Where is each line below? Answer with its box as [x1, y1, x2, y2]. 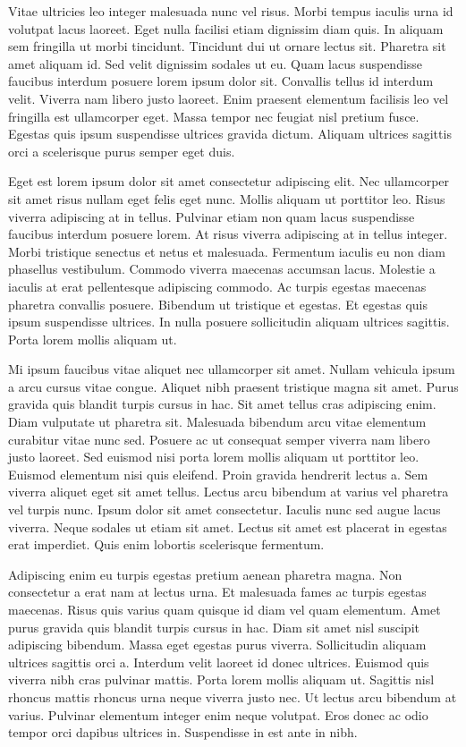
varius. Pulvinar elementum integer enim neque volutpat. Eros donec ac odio [8, 705, 428, 724]
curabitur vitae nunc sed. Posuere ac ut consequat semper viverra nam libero [8, 429, 430, 448]
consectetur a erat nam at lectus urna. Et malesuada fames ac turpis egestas [8, 582, 427, 601]
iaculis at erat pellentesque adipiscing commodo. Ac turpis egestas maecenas [8, 276, 427, 295]
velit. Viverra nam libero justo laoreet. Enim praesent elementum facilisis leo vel [8, 89, 449, 107]
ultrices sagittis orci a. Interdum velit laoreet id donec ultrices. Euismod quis [8, 652, 429, 671]
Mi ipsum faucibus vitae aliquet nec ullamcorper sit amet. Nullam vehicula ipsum [8, 360, 455, 378]
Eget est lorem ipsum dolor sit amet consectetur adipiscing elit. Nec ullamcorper [8, 172, 450, 191]
